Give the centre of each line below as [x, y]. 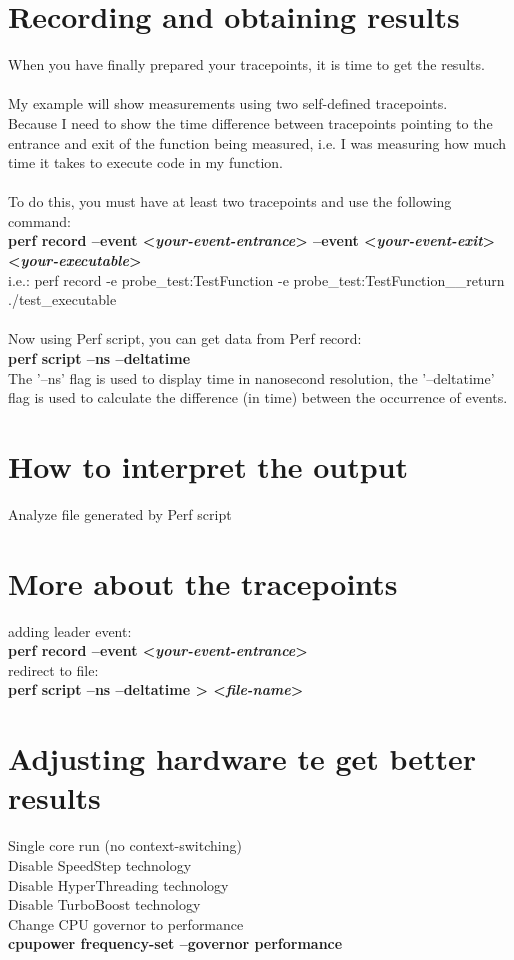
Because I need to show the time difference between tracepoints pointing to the [250, 122]
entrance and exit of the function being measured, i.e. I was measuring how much [257, 142]
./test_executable [62, 299]
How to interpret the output [208, 466]
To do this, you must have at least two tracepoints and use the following [230, 201]
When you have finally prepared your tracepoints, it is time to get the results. [246, 64]
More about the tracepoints [203, 582]
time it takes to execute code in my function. [145, 162]
